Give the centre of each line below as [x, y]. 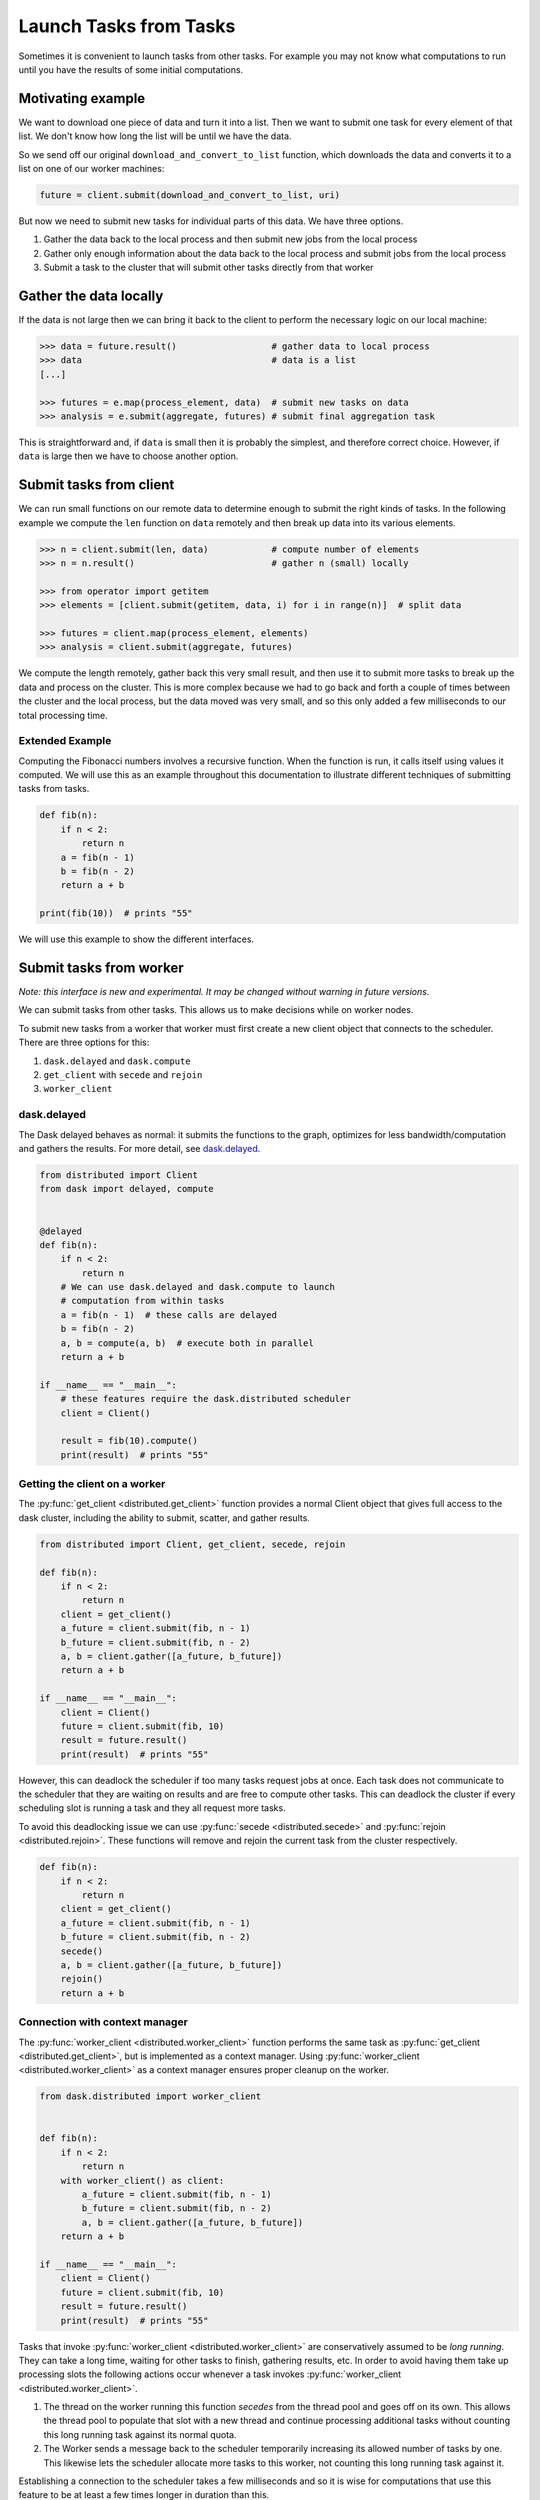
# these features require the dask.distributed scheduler [205, 1399]
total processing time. [63, 715]
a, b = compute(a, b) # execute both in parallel [187, 1343]
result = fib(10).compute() [129, 1441]
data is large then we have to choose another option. [128, 456]
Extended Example [65, 741]
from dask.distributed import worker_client [150, 2096]
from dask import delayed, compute [126, 1189]
